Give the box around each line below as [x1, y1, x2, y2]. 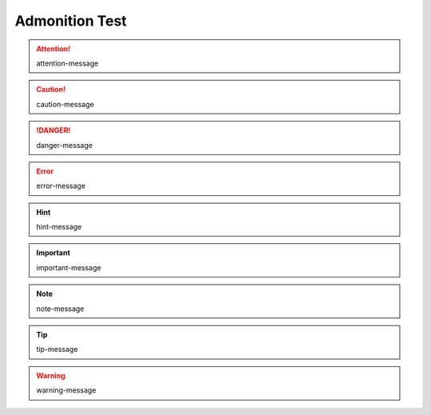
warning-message [36, 385, 97, 395]
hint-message [36, 222, 82, 232]
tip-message [36, 345, 78, 354]
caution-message [36, 99, 95, 109]
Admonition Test [14, 12, 127, 30]
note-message [36, 304, 85, 313]
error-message [36, 181, 86, 191]
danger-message [36, 140, 93, 150]
